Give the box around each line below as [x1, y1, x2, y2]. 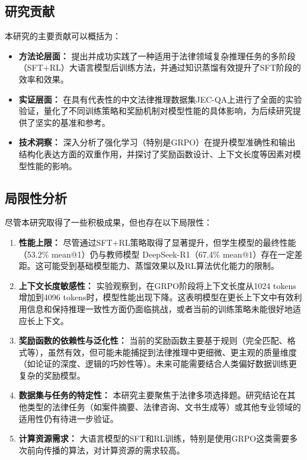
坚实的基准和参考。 [35, 116, 110, 128]
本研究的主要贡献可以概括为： [5, 30, 121, 42]
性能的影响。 [27, 159, 77, 172]
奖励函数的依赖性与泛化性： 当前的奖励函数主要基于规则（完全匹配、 [18, 334, 287, 347]
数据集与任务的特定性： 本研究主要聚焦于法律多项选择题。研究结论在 [18, 389, 287, 401]
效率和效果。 [18, 72, 69, 85]
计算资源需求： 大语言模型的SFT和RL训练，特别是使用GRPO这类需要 [18, 432, 290, 445]
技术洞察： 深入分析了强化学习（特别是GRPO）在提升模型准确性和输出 [18, 136, 296, 148]
